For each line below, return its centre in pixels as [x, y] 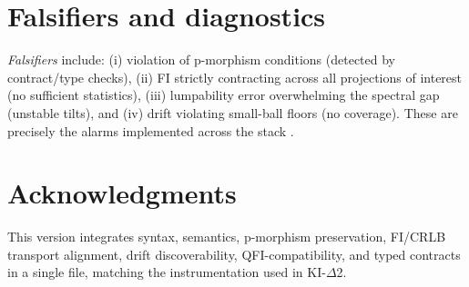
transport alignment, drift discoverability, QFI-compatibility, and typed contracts [234, 254]
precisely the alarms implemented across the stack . [151, 130]
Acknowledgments [122, 193]
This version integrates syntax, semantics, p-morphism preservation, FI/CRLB [227, 237]
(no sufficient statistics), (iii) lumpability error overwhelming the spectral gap [224, 95]
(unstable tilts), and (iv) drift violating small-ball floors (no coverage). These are [233, 112]
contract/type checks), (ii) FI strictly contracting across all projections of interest [235, 77]
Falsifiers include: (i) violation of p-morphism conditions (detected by [202, 59]
